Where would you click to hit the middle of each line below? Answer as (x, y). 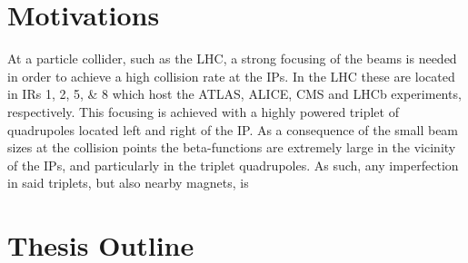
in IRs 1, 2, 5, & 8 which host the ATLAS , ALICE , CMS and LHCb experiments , (234, 94)
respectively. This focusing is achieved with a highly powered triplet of (203, 111)
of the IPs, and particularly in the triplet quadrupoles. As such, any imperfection (233, 165)
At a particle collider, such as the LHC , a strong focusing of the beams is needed (232, 58)
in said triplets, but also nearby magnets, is (128, 183)
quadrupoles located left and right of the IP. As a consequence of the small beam (233, 129)
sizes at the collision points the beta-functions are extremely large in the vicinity (232, 147)
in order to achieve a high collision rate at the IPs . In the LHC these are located (231, 76)
